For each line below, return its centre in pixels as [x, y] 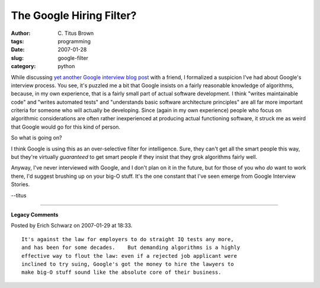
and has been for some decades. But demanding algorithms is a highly [131, 248]
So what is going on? [36, 138]
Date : [18, 50]
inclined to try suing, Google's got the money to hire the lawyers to [128, 264]
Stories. [20, 184]
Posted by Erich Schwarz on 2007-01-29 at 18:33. [72, 226]
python [66, 66]
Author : [21, 33]
